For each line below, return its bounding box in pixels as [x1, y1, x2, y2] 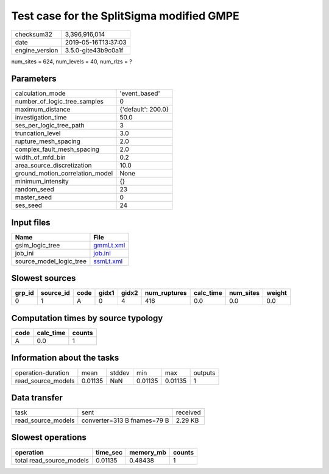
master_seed [15, 193, 52, 202]
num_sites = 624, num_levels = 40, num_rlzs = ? [11, 58, 132, 65]
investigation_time [15, 113, 67, 122]
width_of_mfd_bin [15, 153, 66, 161]
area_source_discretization [15, 161, 92, 170]
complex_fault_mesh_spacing [15, 145, 100, 154]
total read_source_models [15, 456, 90, 464]
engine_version [15, 46, 58, 54]
